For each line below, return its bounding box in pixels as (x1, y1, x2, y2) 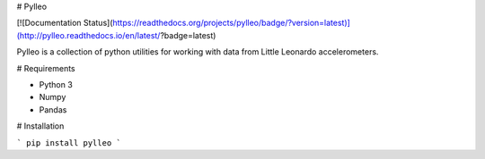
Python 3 (39, 79, 74, 89)
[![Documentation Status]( (16, 18, 113, 29)
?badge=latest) (160, 29, 216, 40)
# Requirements (16, 63, 75, 73)
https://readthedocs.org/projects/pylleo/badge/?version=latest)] (112, 18, 350, 29)
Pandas (39, 104, 67, 115)
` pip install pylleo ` (16, 138, 121, 147)
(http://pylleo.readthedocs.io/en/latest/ (16, 29, 161, 40)
